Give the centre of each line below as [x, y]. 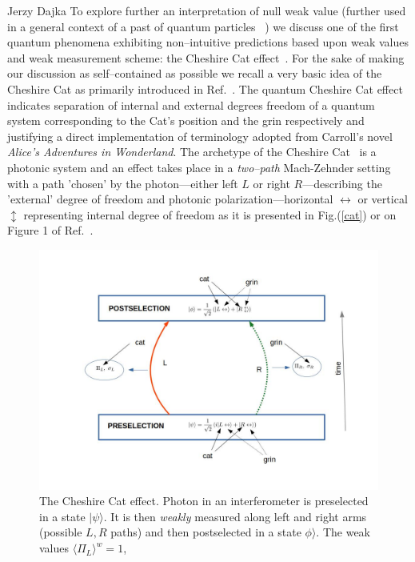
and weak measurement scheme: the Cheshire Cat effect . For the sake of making [206, 57]
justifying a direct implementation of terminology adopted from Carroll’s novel [200, 136]
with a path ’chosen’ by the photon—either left [123, 183]
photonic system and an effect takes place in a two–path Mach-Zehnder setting [199, 167]
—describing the [342, 183]
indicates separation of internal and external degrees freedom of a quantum [191, 104]
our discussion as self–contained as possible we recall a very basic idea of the [195, 73]
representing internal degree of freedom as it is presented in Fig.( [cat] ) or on [210, 214]
